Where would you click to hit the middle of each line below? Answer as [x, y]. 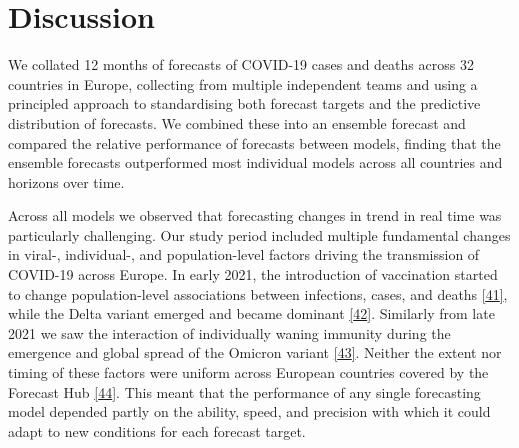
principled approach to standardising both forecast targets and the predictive [244, 103]
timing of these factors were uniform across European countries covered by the [248, 372]
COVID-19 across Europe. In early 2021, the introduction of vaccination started [253, 274]
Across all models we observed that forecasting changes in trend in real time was [255, 215]
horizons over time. [66, 181]
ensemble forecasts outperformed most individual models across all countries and [255, 162]
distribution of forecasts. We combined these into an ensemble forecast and [237, 122]
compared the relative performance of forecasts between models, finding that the [254, 142]
